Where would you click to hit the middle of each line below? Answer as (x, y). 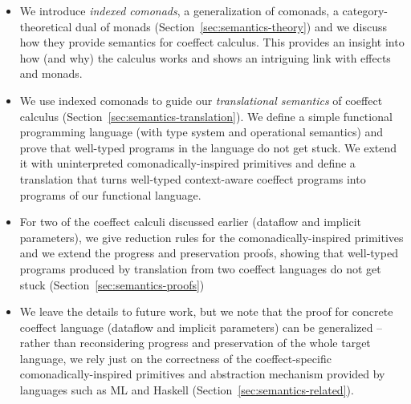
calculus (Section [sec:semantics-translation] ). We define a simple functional (206, 116)
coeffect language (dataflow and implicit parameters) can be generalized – (201, 327)
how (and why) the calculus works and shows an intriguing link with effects (205, 57)
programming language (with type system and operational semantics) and (201, 132)
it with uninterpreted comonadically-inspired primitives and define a (187, 163)
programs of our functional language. (110, 194)
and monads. (51, 73)
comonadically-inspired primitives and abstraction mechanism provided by (202, 374)
